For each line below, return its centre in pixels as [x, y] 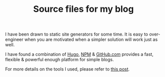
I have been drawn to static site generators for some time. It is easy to [77, 34]
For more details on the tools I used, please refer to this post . [68, 69]
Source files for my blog [83, 9]
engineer [14, 39]
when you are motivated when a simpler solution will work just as [91, 39]
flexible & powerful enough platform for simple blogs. [60, 60]
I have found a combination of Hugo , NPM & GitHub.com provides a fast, [79, 54]
